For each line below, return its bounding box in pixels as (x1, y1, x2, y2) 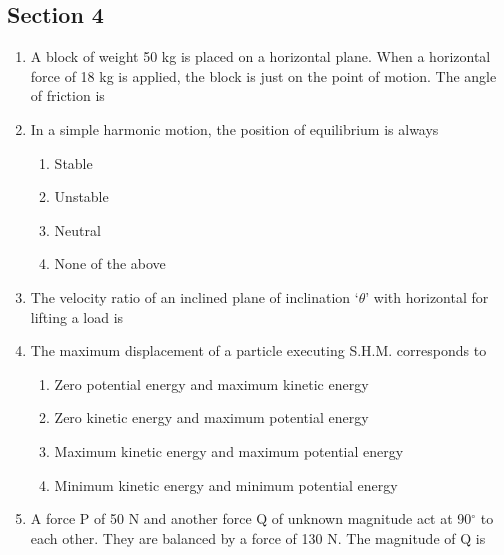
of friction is (30, 85, 105, 106)
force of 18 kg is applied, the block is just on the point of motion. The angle (30, 65, 497, 86)
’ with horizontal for (365, 286, 489, 307)
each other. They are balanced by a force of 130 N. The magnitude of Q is (30, 527, 486, 548)
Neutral (54, 219, 101, 240)
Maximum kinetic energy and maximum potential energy (54, 440, 404, 461)
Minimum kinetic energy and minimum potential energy (54, 474, 398, 495)
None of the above (54, 253, 166, 274)
